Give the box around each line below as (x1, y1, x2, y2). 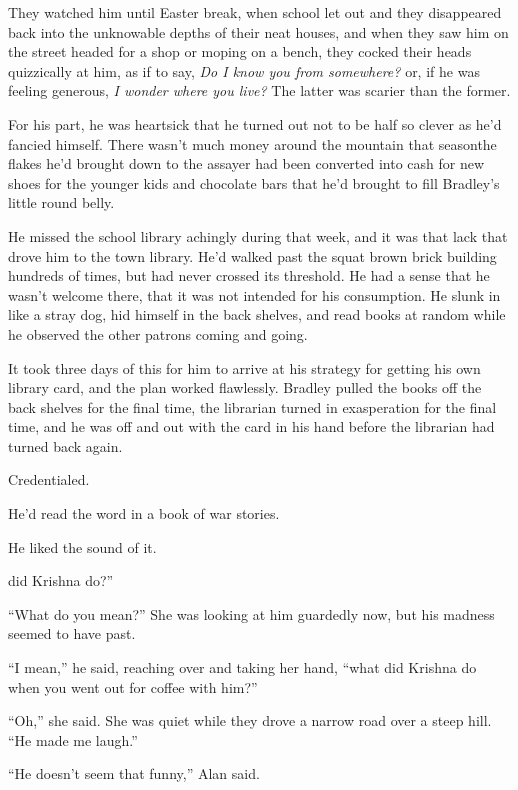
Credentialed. (8, 469, 90, 490)
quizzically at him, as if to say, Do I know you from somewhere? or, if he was (8, 60, 480, 81)
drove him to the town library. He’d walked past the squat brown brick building (8, 245, 497, 266)
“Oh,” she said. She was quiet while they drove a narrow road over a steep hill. (8, 710, 492, 731)
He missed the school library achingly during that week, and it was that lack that (8, 225, 508, 246)
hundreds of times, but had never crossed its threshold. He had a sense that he (8, 265, 490, 286)
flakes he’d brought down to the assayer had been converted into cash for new (8, 153, 485, 174)
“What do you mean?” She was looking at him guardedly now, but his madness (8, 603, 495, 624)
